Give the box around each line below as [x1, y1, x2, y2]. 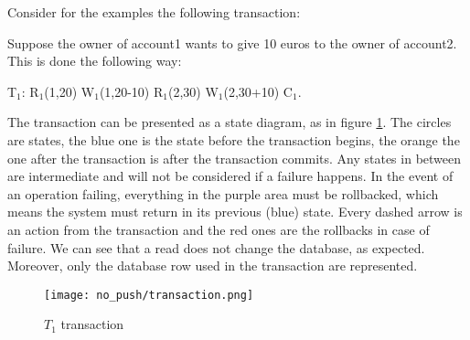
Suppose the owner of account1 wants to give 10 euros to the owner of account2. [7, 33, 457, 52]
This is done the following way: [7, 51, 182, 70]
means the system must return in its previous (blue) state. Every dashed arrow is [7, 202, 463, 221]
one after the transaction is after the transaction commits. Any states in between [7, 148, 462, 167]
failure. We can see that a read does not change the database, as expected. [7, 238, 425, 257]
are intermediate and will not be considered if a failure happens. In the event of [7, 166, 454, 186]
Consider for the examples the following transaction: [7, 3, 301, 21]
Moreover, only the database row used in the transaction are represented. [7, 256, 418, 275]
